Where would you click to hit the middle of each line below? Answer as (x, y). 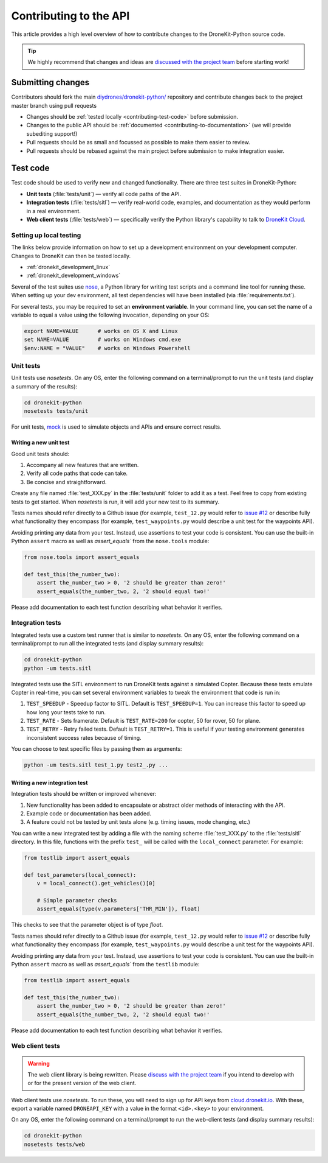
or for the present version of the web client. (82, 1083)
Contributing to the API (70, 16)
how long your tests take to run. (66, 712)
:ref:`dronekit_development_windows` (73, 276)
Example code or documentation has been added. (89, 813)
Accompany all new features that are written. (83, 465)
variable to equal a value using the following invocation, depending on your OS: (110, 315)
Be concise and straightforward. (67, 482)
